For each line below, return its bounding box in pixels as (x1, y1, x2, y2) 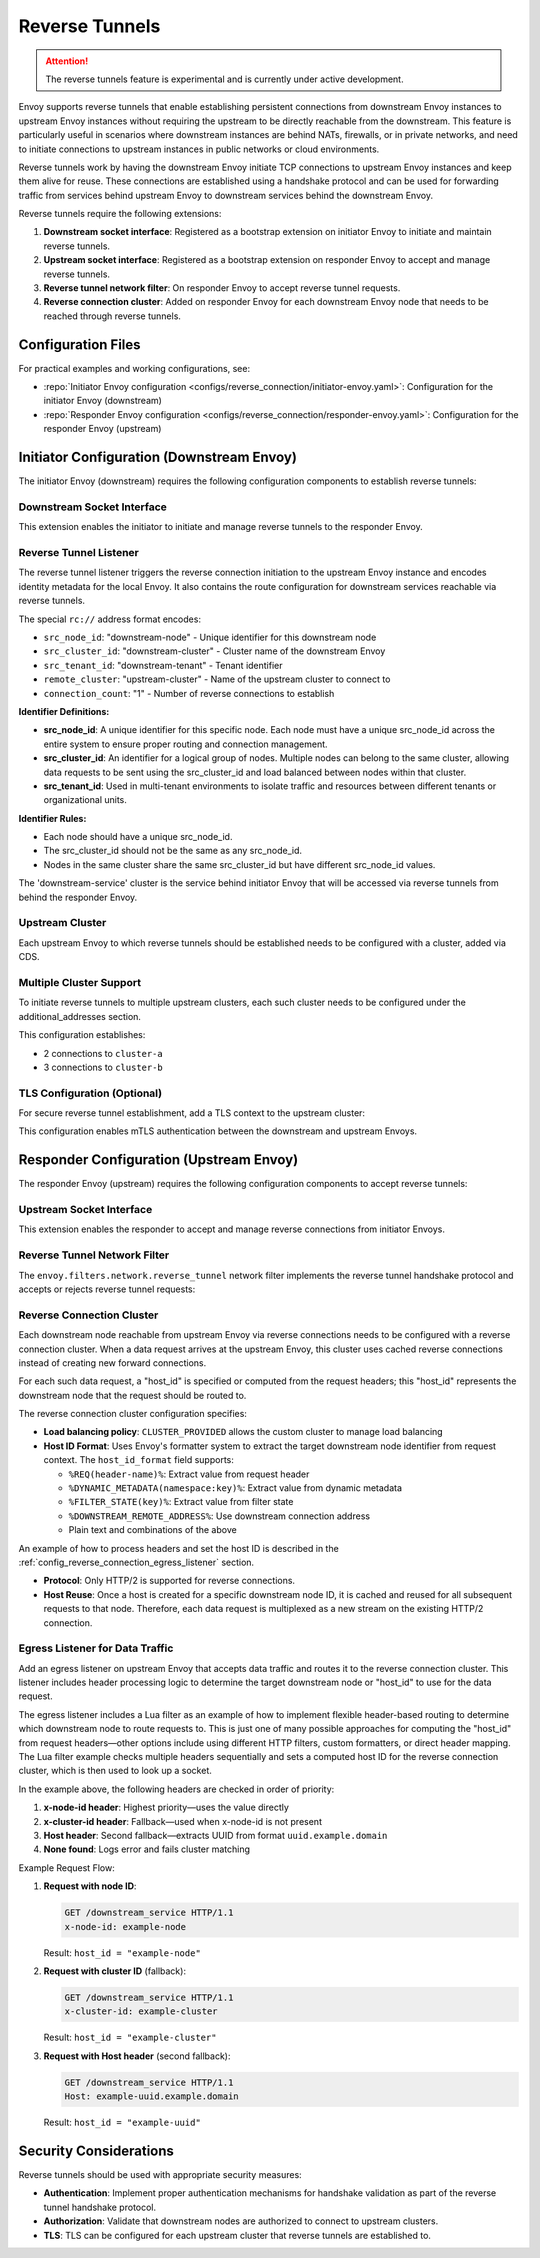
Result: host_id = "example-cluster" (43, 2031, 217, 2044)
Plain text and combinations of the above (68, 1524, 237, 1536)
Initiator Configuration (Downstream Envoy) (18, 449, 297, 466)
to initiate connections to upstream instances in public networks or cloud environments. (18, 143, 380, 155)
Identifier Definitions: (18, 705, 110, 717)
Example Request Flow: (18, 1861, 115, 1874)
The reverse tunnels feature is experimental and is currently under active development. (45, 73, 404, 85)
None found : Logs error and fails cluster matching (43, 1843, 250, 1855)
